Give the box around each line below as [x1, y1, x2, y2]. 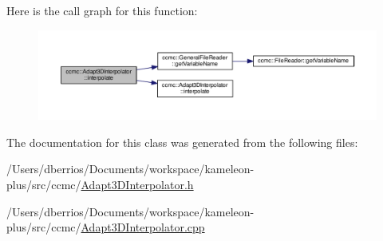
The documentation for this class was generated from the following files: [6, 133, 358, 150]
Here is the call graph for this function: [6, 2, 198, 18]
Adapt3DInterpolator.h [81, 176, 194, 192]
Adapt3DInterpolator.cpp [81, 219, 205, 235]
